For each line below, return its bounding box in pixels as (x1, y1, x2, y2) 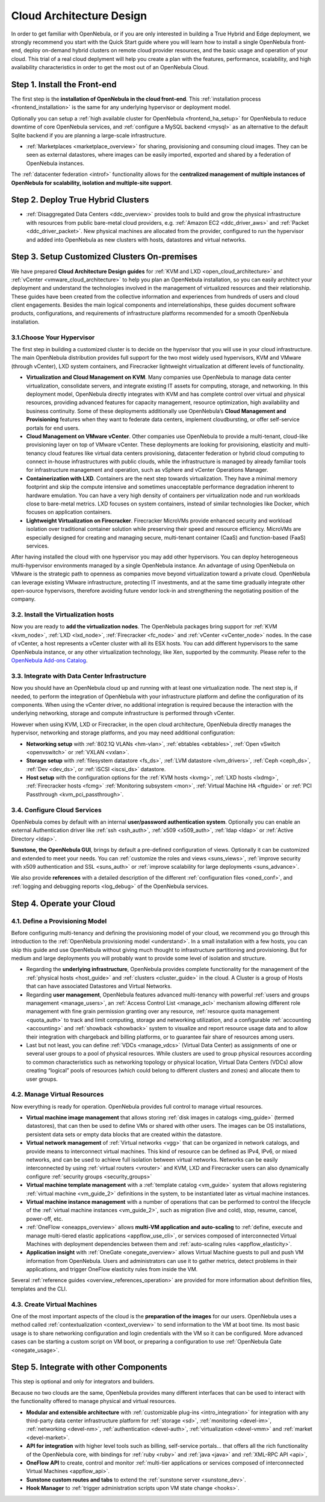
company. (11, 595, 36, 602)
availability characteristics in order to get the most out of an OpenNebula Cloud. (11, 64, 209, 71)
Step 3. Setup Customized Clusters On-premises (11, 252, 198, 262)
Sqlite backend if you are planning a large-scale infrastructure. (11, 131, 167, 139)
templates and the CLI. (11, 1285, 67, 1292)
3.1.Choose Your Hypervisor (11, 333, 95, 342)
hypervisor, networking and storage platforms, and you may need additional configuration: (11, 729, 235, 736)
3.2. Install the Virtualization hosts (11, 610, 114, 619)
